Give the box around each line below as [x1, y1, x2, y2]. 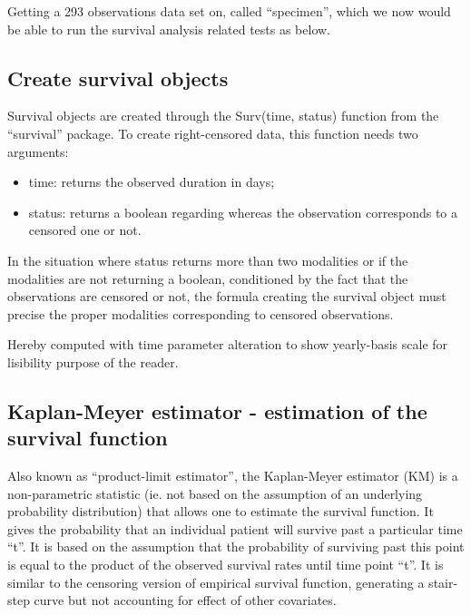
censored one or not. [28, 220, 142, 239]
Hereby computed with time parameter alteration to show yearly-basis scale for [7, 335, 448, 354]
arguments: [7, 142, 69, 161]
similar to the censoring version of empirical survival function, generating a [7, 572, 425, 591]
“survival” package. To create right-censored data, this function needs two [7, 123, 418, 142]
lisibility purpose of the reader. [7, 352, 179, 371]
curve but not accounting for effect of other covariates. [34, 591, 337, 610]
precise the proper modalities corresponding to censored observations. [7, 304, 394, 323]
